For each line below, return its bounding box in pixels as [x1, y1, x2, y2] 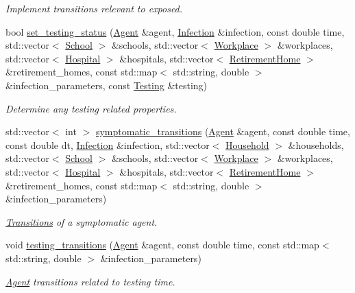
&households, [288, 137, 344, 152]
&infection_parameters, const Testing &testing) [5, 78, 208, 92]
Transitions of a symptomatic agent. [5, 214, 158, 228]
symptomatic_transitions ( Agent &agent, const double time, [95, 124, 350, 139]
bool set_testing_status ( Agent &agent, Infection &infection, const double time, [5, 24, 345, 38]
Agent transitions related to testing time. [5, 274, 175, 288]
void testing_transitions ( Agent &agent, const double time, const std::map [5, 237, 319, 252]
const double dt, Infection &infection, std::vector [5, 137, 210, 152]
